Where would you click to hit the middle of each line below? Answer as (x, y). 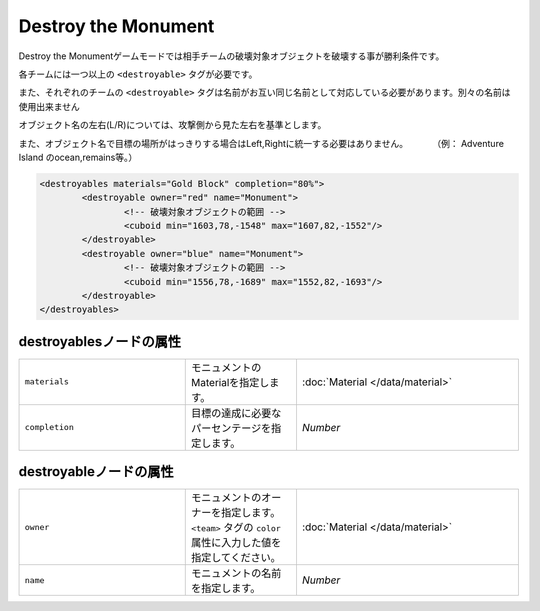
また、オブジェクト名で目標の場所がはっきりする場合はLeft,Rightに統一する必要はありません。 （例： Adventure (261, 143)
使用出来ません (49, 106)
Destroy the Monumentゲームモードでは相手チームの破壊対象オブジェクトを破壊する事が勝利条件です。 (231, 56)
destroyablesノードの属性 (100, 341)
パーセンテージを (231, 428)
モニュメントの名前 (236, 573)
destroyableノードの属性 (96, 471)
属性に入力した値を (236, 543)
